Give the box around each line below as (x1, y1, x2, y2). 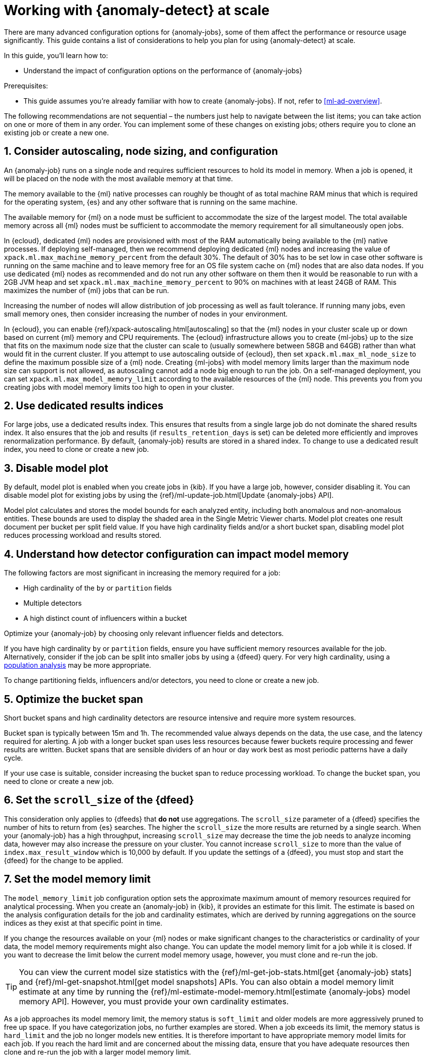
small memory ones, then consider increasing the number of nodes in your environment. (4, 309, 288, 318)
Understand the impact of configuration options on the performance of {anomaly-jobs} (23, 66, 303, 75)
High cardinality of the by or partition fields (23, 584, 172, 593)
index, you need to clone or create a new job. (4, 445, 149, 454)
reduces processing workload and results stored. (4, 531, 162, 540)
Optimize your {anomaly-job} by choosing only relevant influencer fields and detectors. (4, 629, 284, 638)
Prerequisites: (4, 81, 48, 90)
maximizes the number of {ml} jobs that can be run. (4, 286, 169, 295)
